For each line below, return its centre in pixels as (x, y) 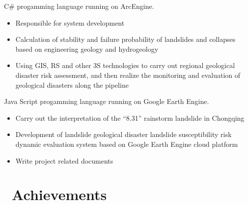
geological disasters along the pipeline (72, 85)
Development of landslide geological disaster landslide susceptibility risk (124, 134)
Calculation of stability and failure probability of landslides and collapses (125, 39)
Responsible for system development (70, 22)
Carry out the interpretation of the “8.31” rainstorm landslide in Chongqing (130, 118)
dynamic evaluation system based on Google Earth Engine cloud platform (127, 144)
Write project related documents (64, 160)
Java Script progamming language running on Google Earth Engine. (107, 101)
